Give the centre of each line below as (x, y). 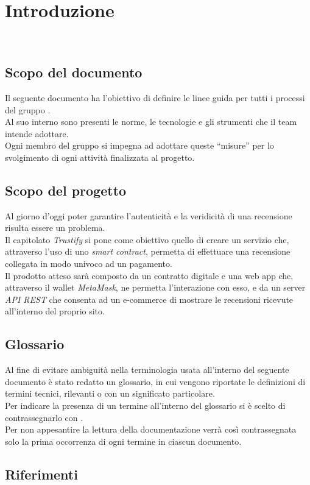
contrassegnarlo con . (44, 417)
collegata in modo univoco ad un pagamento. (89, 264)
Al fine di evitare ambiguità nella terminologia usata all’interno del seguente (147, 370)
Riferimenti (41, 474)
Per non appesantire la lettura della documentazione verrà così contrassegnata (151, 429)
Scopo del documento (74, 72)
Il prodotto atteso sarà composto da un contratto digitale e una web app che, (149, 275)
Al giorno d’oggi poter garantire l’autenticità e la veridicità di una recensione (149, 215)
